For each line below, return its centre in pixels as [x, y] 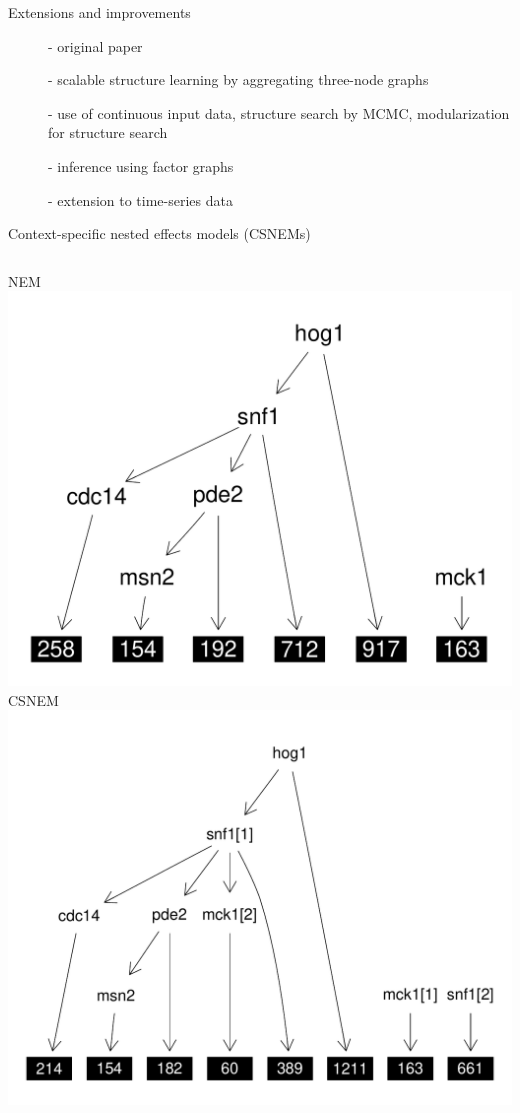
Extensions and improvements [99, 12]
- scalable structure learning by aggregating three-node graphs [238, 79]
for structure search [108, 132]
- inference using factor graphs [141, 165]
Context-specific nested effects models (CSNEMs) [159, 233]
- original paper [95, 45]
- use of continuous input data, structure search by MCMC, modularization [279, 112]
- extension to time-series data [140, 199]
